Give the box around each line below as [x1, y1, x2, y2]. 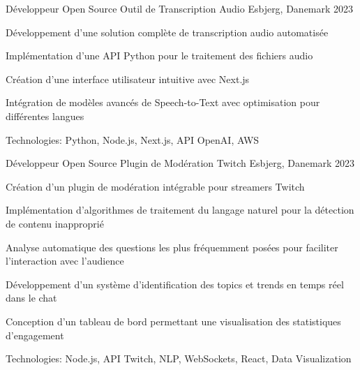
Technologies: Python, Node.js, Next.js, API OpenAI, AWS [6, 132, 260, 147]
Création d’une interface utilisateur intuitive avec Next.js [6, 71, 250, 86]
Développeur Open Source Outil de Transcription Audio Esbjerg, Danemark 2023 [6, 1, 354, 15]
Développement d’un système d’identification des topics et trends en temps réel [6, 276, 344, 291]
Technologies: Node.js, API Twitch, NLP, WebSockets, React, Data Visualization [6, 351, 352, 366]
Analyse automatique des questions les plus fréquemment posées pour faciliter [6, 239, 338, 254]
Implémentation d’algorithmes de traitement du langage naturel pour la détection [6, 202, 354, 217]
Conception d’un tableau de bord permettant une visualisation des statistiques [6, 313, 341, 328]
